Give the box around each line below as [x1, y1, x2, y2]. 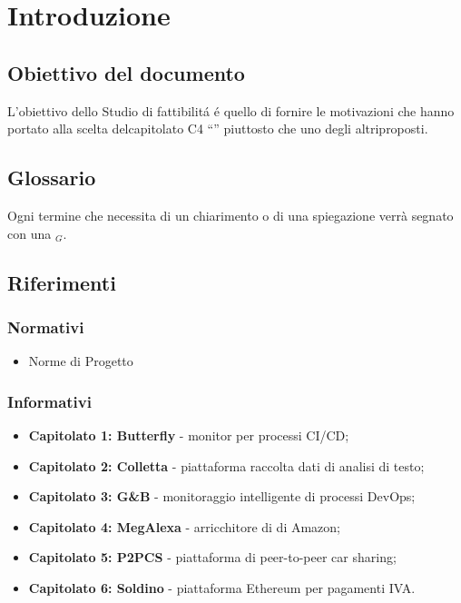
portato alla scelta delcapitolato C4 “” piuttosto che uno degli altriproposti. [7, 119, 428, 138]
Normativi [7, 315, 84, 338]
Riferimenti [7, 268, 116, 296]
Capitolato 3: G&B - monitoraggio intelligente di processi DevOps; [28, 487, 416, 506]
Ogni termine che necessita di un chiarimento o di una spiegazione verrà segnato [7, 205, 454, 224]
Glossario [7, 163, 96, 192]
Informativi [7, 390, 92, 412]
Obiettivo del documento [7, 58, 245, 86]
